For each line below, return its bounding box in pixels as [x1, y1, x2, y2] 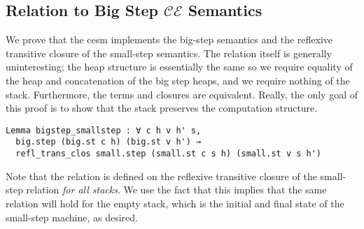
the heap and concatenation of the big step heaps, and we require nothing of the [6, 73, 350, 87]
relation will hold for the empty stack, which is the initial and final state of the [6, 195, 344, 210]
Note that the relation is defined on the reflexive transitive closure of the [6, 168, 317, 183]
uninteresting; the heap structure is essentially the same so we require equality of [6, 59, 353, 74]
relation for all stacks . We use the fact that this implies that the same [26, 182, 327, 197]
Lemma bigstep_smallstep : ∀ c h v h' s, [6, 125, 202, 135]
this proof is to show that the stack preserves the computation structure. [6, 101, 318, 115]
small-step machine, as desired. [6, 209, 138, 224]
